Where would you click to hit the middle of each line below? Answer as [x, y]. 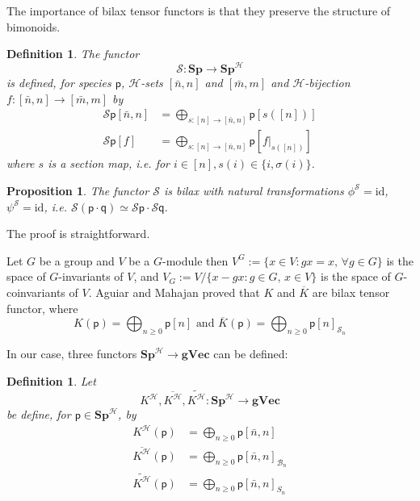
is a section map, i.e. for [109, 163]
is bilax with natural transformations [254, 190]
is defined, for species [59, 83]
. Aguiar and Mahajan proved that [174, 292]
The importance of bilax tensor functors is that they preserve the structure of [199, 10]
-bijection [328, 83]
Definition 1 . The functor [73, 54]
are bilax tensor [351, 292]
